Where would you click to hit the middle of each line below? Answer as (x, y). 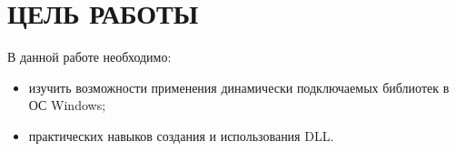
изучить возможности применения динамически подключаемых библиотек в (239, 87)
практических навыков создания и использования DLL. (181, 135)
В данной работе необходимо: (89, 57)
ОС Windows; (67, 105)
